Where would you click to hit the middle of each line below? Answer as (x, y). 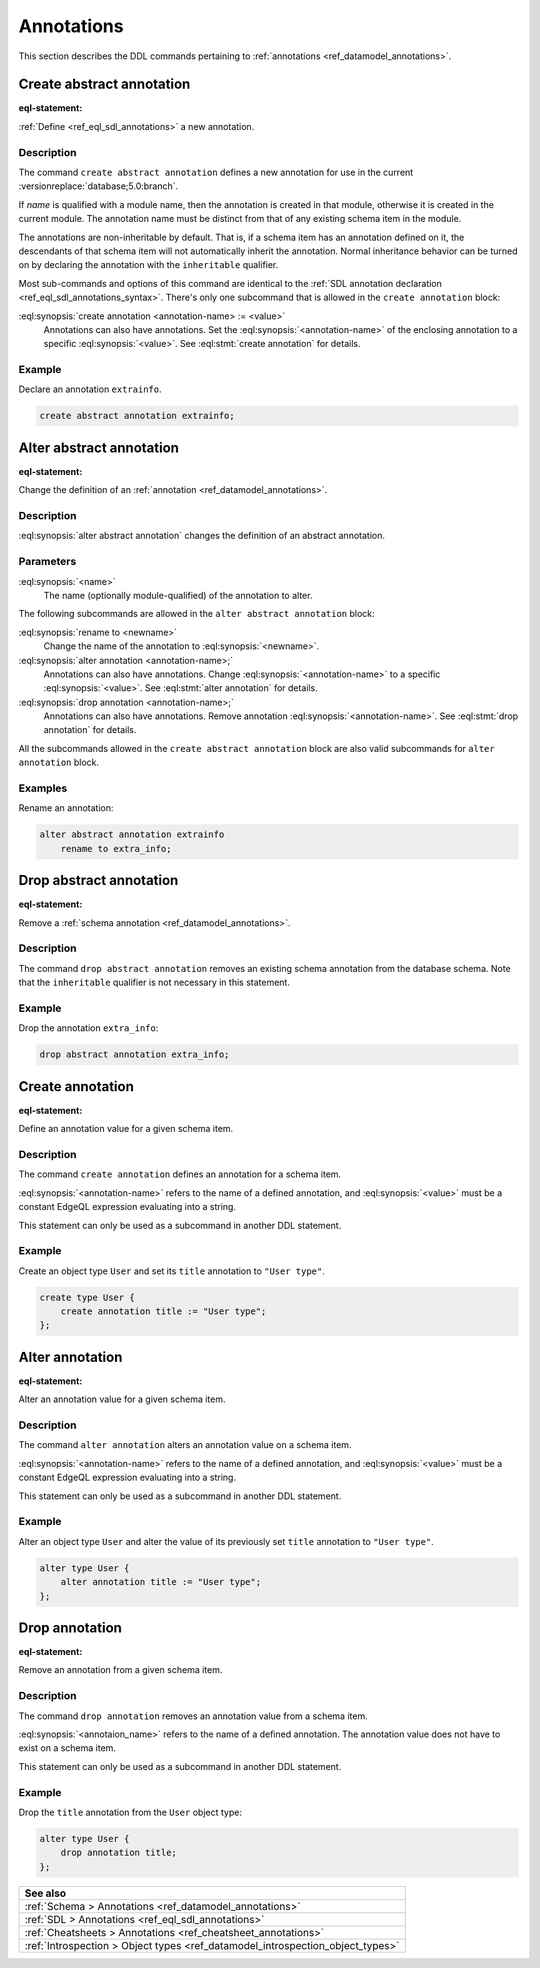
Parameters (47, 562)
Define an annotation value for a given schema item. (126, 1129)
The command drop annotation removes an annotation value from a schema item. (193, 1716)
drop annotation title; (118, 1853)
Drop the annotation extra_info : (88, 1028)
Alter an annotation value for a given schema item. (122, 1399)
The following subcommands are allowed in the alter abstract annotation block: (196, 614)
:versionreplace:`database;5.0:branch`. (98, 186)
